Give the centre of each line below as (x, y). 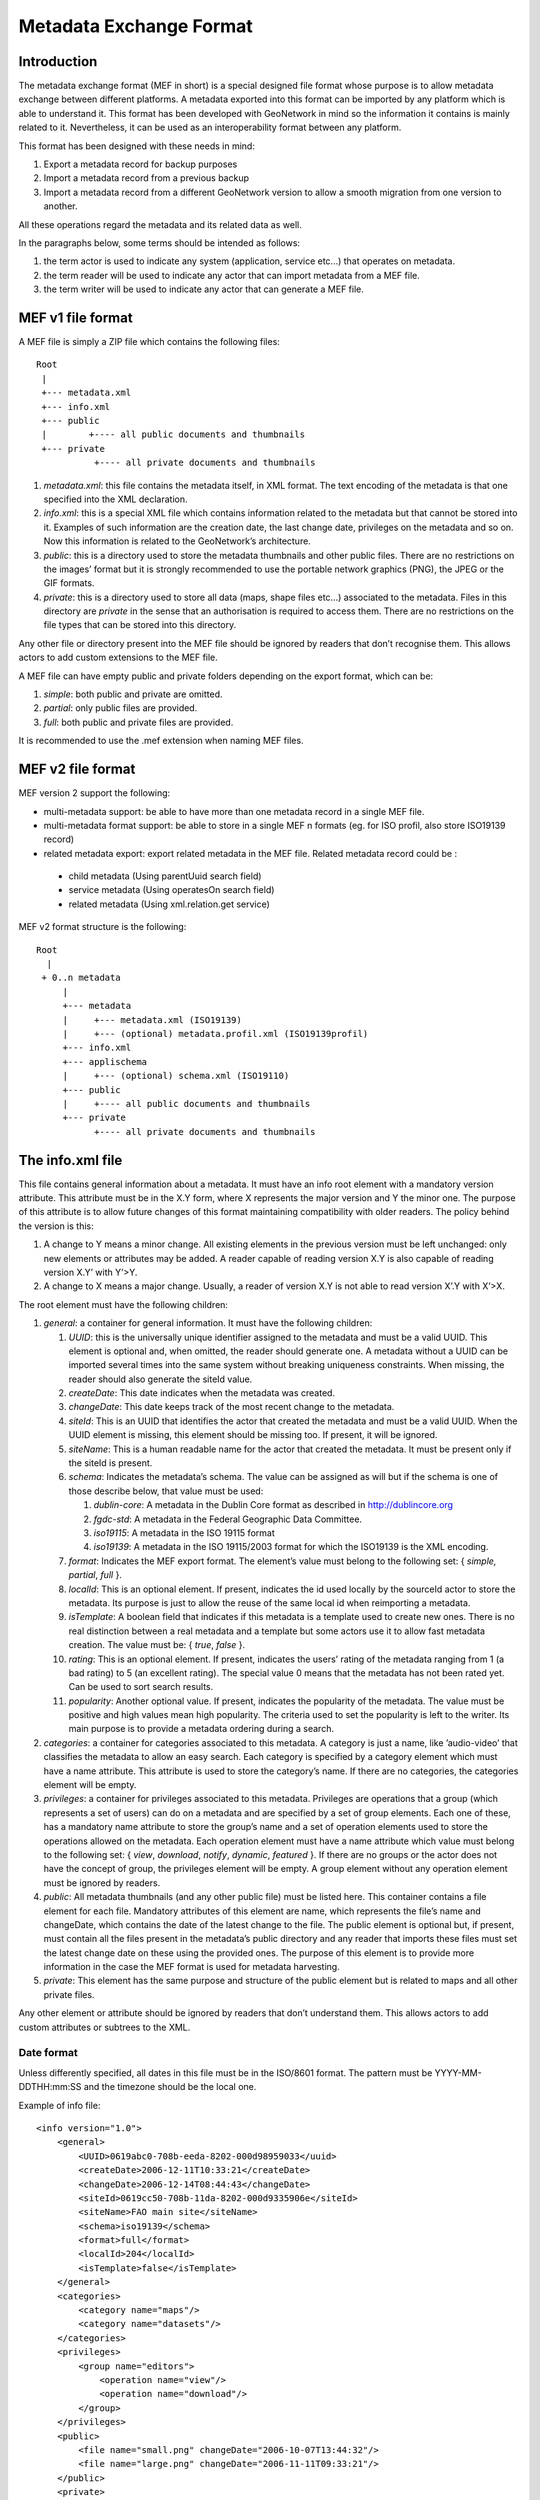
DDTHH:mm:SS (50, 2087)
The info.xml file (70, 1160)
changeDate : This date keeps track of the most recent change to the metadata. (231, 1407)
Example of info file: (59, 2105)
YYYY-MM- (458, 2072)
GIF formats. (69, 583)
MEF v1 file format (76, 317)
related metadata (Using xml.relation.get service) (169, 904)
